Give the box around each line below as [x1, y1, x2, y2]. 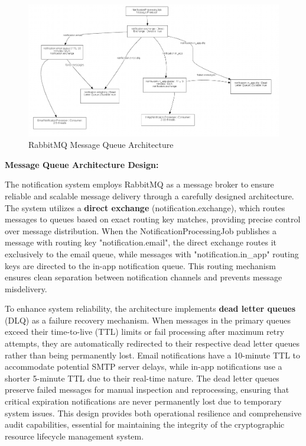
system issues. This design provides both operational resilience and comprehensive [5, 406, 302, 419]
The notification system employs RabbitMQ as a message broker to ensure [5, 178, 274, 190]
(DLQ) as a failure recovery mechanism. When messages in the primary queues [5, 314, 291, 326]
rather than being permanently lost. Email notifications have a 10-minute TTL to [5, 348, 301, 361]
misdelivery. [5, 282, 47, 295]
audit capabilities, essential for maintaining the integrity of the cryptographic [5, 418, 285, 431]
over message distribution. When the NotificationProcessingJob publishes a [5, 224, 276, 237]
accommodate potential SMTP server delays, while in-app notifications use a [5, 360, 282, 373]
